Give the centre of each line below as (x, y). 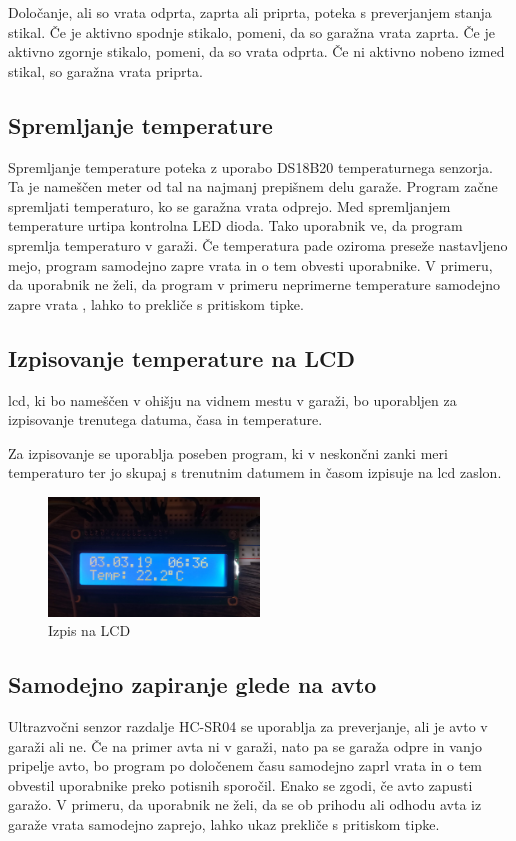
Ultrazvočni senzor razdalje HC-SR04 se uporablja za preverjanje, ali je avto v (248, 725)
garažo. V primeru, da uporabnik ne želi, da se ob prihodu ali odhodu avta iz (245, 804)
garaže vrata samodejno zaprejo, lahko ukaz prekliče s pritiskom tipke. (224, 823)
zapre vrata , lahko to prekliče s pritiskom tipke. (156, 303)
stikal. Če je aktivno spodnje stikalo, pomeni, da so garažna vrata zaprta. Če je (251, 31)
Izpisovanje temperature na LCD (181, 357)
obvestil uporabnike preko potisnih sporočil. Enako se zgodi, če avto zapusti (240, 784)
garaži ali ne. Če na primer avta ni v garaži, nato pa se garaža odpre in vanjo (245, 745)
